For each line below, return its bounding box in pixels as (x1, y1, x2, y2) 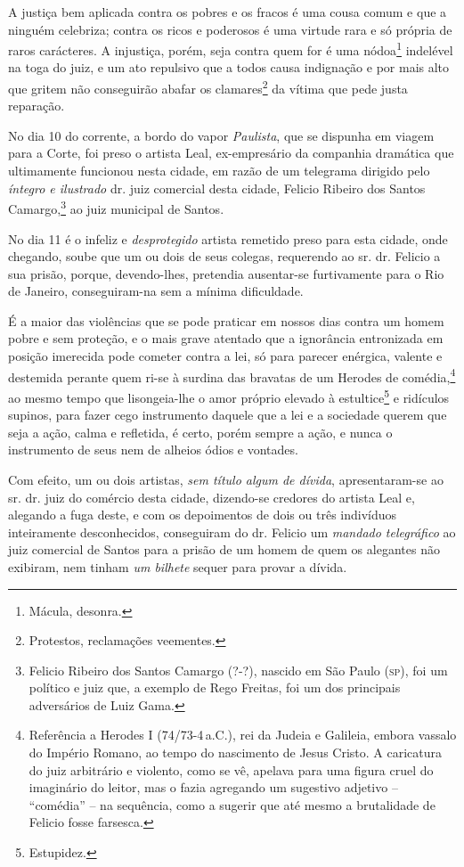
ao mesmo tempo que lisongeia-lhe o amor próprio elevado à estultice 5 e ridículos (8, 385, 450, 406)
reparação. (8, 96, 65, 115)
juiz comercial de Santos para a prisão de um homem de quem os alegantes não (8, 540, 440, 559)
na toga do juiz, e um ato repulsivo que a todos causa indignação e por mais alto (8, 58, 450, 77)
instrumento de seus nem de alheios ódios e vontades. (8, 440, 298, 459)
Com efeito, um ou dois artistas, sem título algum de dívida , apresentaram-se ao (8, 470, 444, 488)
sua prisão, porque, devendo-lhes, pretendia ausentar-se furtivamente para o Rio (8, 264, 444, 282)
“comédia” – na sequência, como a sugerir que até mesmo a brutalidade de (28, 795, 436, 814)
